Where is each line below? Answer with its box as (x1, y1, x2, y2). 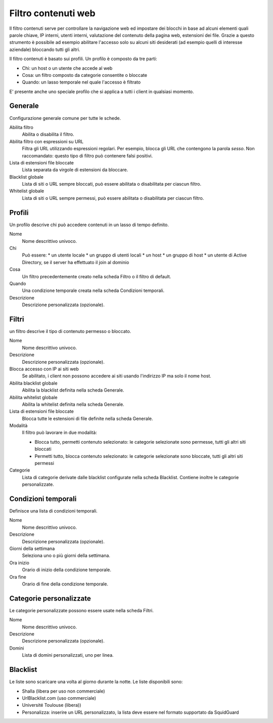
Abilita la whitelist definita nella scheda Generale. (22, 401, 124, 407)
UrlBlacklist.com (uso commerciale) (22, 695, 96, 701)
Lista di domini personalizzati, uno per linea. (22, 652, 114, 658)
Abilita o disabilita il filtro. (22, 132, 74, 138)
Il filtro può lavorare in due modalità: (22, 430, 97, 436)
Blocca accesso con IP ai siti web (9, 366, 79, 372)
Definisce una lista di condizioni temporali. (9, 508, 98, 514)
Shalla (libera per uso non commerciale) (22, 688, 106, 694)
